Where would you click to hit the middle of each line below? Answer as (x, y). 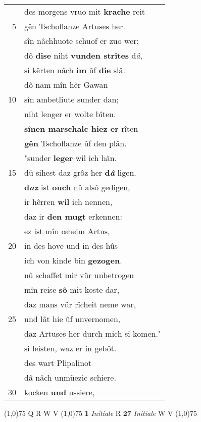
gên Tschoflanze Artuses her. (75, 26)
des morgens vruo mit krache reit (85, 11)
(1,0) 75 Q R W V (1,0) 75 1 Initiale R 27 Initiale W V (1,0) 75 (100, 413)
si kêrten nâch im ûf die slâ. (75, 70)
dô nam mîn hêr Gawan (66, 85)
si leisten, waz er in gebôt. (70, 348)
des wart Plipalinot (58, 363)
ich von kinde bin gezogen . (73, 260)
